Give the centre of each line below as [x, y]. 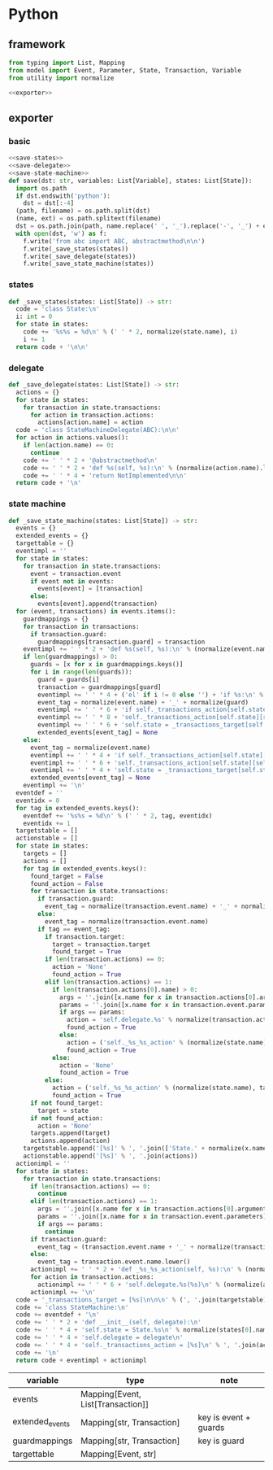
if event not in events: [72, 581]
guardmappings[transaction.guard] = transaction [121, 642]
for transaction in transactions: [81, 626]
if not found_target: [67, 1103]
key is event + [224, 1417]
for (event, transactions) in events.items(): [96, 612]
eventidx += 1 [47, 823]
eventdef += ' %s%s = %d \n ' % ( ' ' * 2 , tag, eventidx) [118, 816]
